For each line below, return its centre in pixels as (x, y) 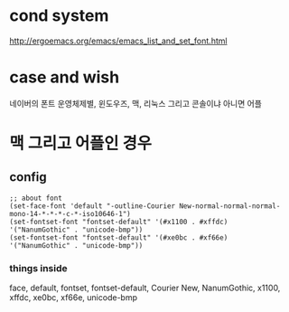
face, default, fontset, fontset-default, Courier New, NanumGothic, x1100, (145, 288)
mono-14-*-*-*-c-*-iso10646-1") (70, 213)
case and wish (65, 77)
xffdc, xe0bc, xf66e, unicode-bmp (74, 298)
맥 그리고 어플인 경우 (80, 143)
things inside (38, 268)
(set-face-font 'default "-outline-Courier (93, 206)
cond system (59, 16)
